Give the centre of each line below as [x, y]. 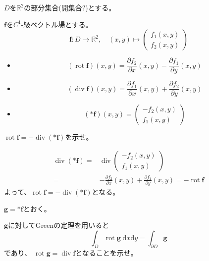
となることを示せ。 [106, 252]
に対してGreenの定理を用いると [59, 225]
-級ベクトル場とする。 [57, 24]
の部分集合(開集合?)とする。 [70, 7]
